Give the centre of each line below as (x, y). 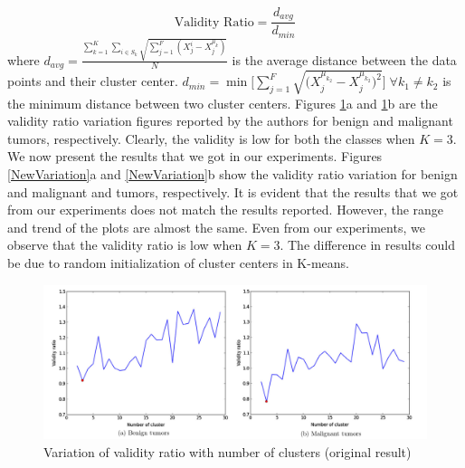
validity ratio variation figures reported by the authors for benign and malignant (230, 121)
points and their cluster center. (93, 81)
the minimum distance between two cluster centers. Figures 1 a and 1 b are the (223, 103)
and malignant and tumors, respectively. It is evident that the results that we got (233, 191)
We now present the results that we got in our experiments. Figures (195, 156)
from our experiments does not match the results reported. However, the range (226, 210)
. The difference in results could (367, 245)
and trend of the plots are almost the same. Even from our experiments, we (216, 227)
